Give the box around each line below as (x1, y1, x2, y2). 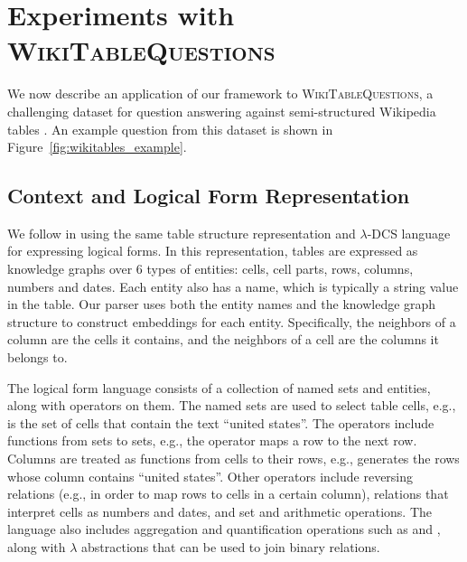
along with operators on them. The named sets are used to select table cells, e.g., (7, 396, 456, 415)
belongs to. (7, 348, 68, 367)
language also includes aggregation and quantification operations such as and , (7, 520, 441, 539)
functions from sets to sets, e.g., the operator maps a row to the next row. (7, 431, 417, 450)
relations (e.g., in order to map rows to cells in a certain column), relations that (7, 484, 449, 503)
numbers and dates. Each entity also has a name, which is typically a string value (7, 276, 459, 295)
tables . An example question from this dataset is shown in (7, 119, 333, 138)
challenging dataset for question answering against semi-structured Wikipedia (7, 101, 436, 120)
